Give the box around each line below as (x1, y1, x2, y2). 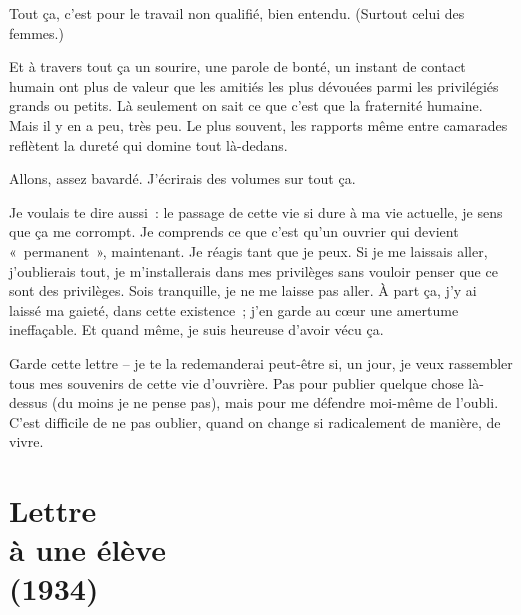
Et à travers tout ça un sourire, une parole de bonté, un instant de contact (9, 56, 466, 77)
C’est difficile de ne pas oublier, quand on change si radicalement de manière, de (9, 411, 501, 432)
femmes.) (9, 22, 64, 43)
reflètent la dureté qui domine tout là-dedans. (9, 134, 288, 155)
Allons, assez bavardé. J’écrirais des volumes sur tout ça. (9, 168, 356, 189)
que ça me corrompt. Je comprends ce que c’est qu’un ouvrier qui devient (9, 221, 459, 242)
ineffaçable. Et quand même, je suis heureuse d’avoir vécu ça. (9, 319, 384, 340)
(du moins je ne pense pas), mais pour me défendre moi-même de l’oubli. (51, 392, 499, 413)
